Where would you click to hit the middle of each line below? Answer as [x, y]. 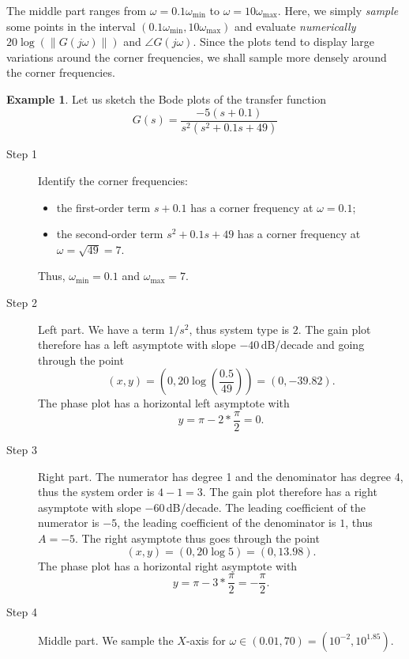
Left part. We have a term [101, 329]
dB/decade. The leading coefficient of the [266, 507]
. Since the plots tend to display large [284, 42]
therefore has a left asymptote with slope [137, 345]
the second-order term [110, 234]
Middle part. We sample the [106, 640]
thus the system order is [96, 492]
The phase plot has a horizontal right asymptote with [168, 565]
